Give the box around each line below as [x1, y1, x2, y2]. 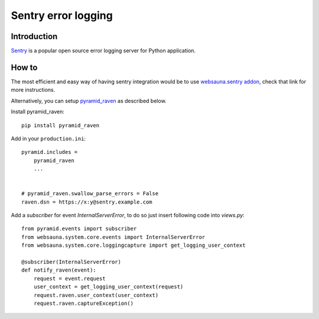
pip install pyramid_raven [21, 122, 100, 128]
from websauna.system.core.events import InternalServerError [21, 234, 206, 240]
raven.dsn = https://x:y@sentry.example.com [21, 198, 153, 205]
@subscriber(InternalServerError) [21, 259, 121, 265]
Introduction [11, 31, 58, 41]
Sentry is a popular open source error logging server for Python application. [11, 47, 196, 54]
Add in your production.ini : [11, 135, 86, 142]
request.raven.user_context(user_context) [33, 292, 159, 298]
